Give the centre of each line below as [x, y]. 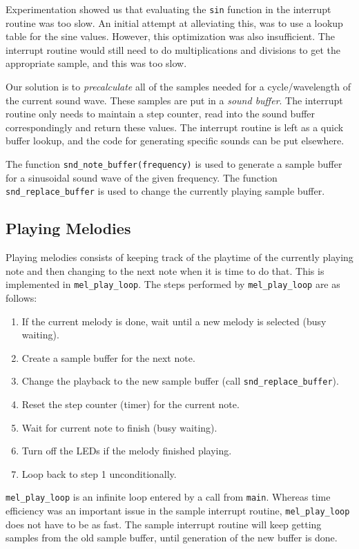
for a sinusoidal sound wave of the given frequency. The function [142, 177]
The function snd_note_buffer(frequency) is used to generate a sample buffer [174, 164]
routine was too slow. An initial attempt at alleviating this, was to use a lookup [174, 22]
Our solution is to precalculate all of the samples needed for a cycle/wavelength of [178, 87]
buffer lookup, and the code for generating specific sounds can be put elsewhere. [175, 141]
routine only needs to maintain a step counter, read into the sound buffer [161, 114]
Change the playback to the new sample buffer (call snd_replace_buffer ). [180, 381]
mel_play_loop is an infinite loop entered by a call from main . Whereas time [168, 497]
